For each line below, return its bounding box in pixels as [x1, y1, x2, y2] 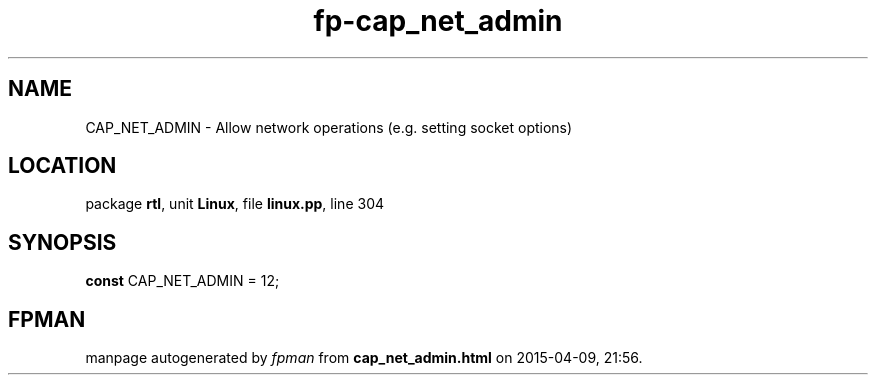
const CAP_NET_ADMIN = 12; [85, 272, 280, 290]
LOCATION [8, 153, 117, 179]
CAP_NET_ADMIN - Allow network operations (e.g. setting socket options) [85, 118, 573, 136]
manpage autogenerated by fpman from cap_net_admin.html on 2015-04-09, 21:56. [85, 349, 643, 367]
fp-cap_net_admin [313, 4, 563, 38]
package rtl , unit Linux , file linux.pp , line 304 [85, 195, 385, 213]
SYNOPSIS [8, 229, 117, 255]
